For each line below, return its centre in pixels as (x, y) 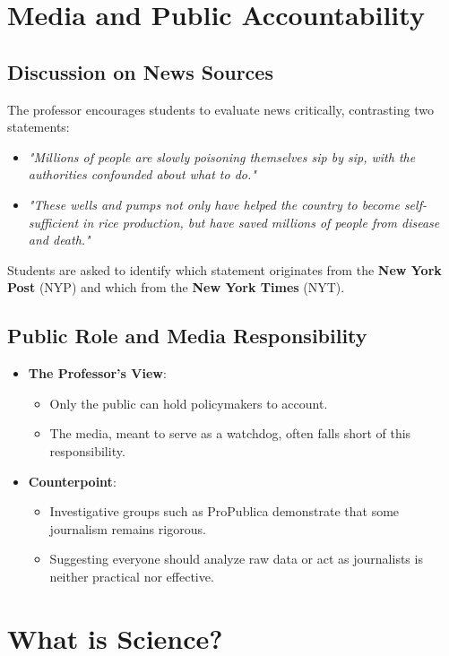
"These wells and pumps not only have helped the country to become (214, 204)
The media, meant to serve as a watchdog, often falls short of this (230, 433)
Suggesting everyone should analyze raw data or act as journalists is (236, 559)
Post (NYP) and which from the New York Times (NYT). (176, 287)
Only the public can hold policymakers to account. (189, 403)
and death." (59, 240)
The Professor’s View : (97, 373)
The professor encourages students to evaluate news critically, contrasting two (220, 109)
